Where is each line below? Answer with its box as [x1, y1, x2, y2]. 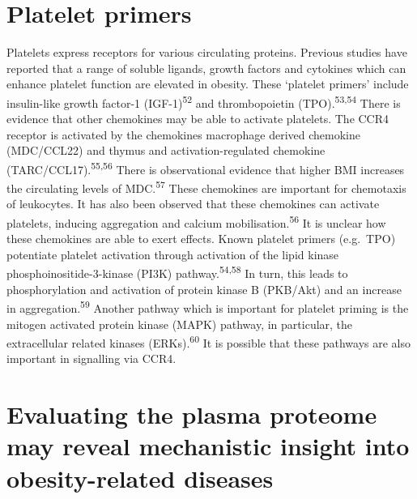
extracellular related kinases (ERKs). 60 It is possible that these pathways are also [6, 332, 411, 351]
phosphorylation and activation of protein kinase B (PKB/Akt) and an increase [6, 280, 402, 297]
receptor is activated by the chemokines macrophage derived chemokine [6, 126, 360, 143]
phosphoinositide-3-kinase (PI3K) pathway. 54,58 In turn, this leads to [6, 262, 348, 282]
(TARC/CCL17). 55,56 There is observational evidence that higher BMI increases [6, 158, 405, 177]
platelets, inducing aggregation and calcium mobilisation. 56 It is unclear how [6, 212, 386, 231]
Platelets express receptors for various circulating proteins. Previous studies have [6, 44, 407, 61]
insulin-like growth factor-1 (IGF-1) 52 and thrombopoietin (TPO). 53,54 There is [6, 92, 401, 111]
